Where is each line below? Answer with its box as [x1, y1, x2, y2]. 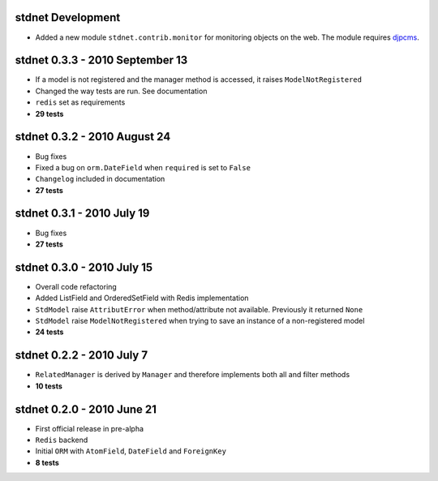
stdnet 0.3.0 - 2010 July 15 [15, 260, 153, 274]
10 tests [35, 381, 62, 391]
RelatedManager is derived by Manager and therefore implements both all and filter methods [35, 370, 350, 380]
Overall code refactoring [35, 281, 117, 291]
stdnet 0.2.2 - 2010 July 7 [15, 349, 148, 363]
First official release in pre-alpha [35, 423, 144, 433]
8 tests [35, 457, 60, 467]
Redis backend [35, 435, 88, 445]
